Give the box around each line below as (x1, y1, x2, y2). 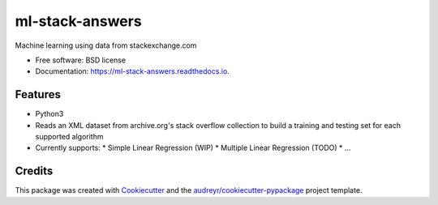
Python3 (35, 109, 64, 119)
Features (15, 88, 61, 101)
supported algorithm (35, 132, 104, 142)
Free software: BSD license (35, 55, 126, 65)
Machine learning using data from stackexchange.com (15, 41, 197, 50)
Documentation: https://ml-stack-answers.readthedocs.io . (35, 66, 230, 76)
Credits (15, 164, 54, 178)
